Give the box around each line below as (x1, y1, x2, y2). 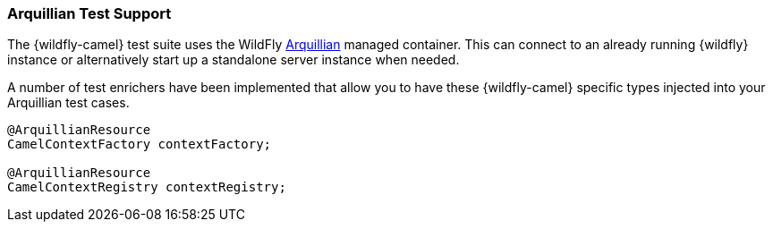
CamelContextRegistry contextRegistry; (7, 180, 286, 195)
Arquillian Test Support (7, 4, 172, 22)
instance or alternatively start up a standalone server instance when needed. (7, 52, 460, 68)
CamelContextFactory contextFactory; (7, 137, 272, 152)
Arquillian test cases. (7, 95, 130, 111)
